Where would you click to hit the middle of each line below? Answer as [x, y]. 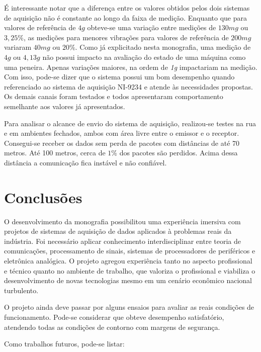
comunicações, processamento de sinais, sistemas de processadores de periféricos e [130, 251]
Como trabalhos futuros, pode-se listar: [64, 344]
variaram [18, 47]
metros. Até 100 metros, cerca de [55, 153]
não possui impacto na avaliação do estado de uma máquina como [144, 57]
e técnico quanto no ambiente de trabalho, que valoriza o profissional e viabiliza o [130, 270]
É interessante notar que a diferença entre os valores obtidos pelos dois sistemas [127, 8]
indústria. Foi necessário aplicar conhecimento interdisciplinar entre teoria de [122, 241]
